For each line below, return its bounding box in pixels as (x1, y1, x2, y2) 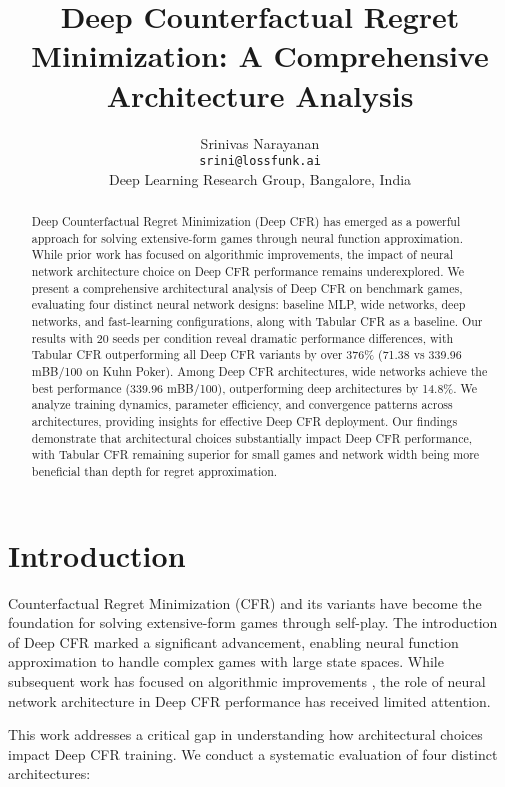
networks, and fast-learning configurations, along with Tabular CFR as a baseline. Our (31, 313, 483, 330)
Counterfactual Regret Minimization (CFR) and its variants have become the (8, 592, 482, 613)
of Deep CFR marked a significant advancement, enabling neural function (8, 631, 459, 652)
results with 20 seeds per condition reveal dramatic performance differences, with (31, 329, 454, 346)
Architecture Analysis (106, 74, 414, 115)
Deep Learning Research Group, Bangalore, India (108, 168, 412, 189)
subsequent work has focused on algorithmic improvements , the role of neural (8, 670, 486, 691)
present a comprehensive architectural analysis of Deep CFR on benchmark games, (31, 279, 463, 296)
